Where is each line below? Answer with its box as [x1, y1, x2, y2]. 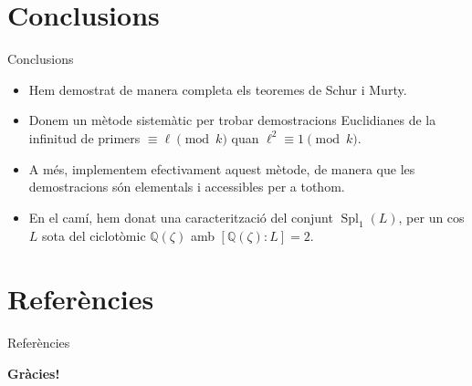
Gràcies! [7, 363, 60, 382]
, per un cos [398, 207, 465, 226]
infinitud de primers [28, 128, 141, 147]
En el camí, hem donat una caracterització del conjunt [28, 207, 333, 226]
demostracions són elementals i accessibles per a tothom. [28, 177, 345, 196]
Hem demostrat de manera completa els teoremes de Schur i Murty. [28, 79, 407, 99]
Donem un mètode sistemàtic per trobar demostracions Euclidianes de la [28, 110, 436, 130]
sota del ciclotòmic [42, 226, 146, 245]
